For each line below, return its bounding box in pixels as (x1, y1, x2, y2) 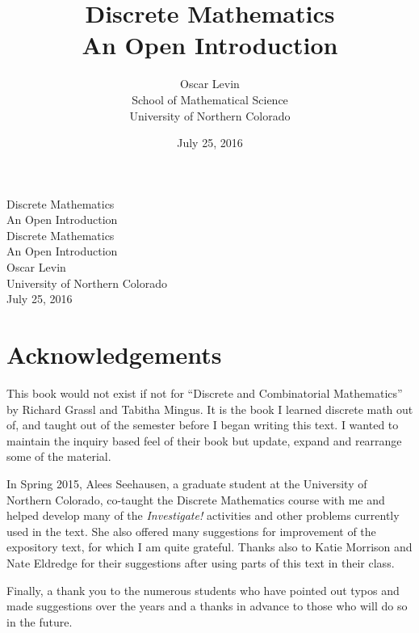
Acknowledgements (6, 338, 222, 371)
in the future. (6, 613, 73, 630)
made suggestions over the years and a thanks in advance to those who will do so (6, 597, 408, 614)
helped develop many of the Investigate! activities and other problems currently (6, 507, 400, 524)
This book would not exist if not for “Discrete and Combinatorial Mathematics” (6, 384, 403, 401)
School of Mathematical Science (132, 91, 288, 108)
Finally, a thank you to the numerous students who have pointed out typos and (6, 581, 400, 598)
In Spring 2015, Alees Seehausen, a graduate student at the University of (6, 475, 367, 492)
